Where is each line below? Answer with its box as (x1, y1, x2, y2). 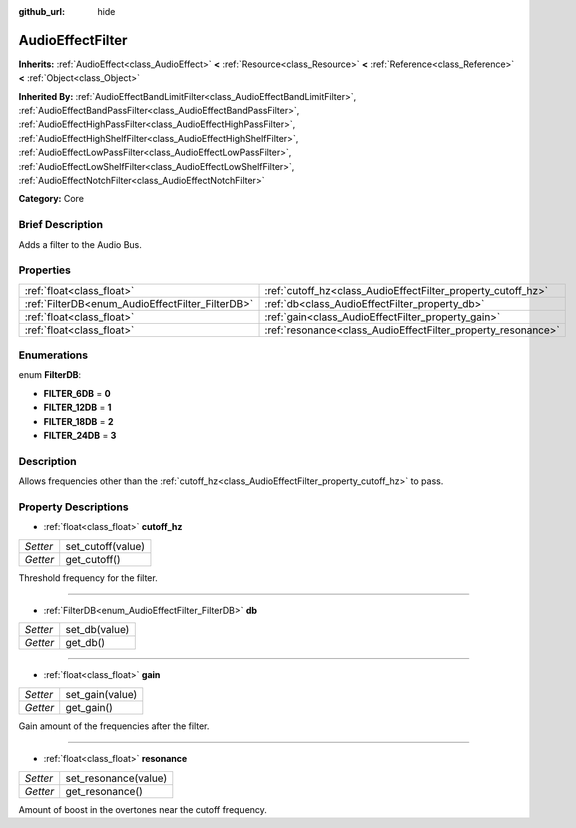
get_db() (65, 636, 105, 650)
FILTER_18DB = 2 (43, 415, 114, 427)
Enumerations (18, 348, 89, 362)
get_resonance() (65, 784, 144, 798)
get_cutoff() (65, 552, 121, 566)
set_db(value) (65, 623, 130, 637)
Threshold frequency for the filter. (18, 571, 159, 584)
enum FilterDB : (18, 369, 82, 381)
